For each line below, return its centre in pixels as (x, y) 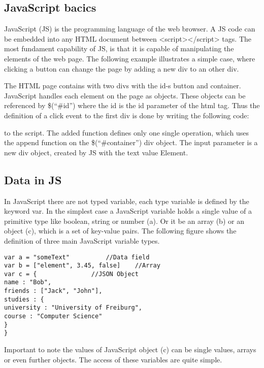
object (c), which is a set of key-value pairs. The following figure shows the (120, 231)
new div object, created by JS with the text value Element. (96, 152)
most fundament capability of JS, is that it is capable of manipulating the (119, 48)
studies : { (24, 299)
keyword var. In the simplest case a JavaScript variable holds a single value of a (128, 211)
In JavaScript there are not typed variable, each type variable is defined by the (127, 201)
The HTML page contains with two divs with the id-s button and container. (123, 86)
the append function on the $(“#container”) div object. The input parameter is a (131, 142)
